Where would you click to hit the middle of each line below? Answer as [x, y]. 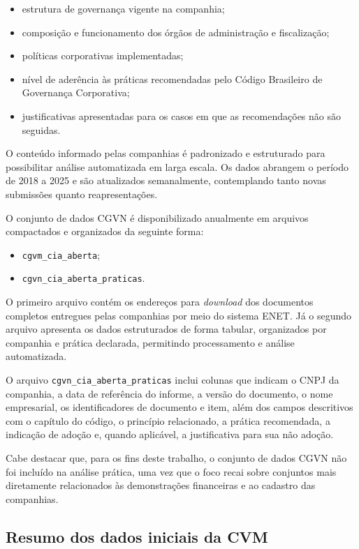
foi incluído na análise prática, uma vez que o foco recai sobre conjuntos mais [171, 471]
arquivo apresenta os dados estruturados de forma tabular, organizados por [166, 329]
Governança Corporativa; [76, 92]
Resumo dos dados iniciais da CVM [137, 536]
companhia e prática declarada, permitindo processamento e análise [150, 342]
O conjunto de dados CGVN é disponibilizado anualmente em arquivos [157, 217]
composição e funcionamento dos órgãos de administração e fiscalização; [176, 32]
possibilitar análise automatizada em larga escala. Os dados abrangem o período [177, 166]
